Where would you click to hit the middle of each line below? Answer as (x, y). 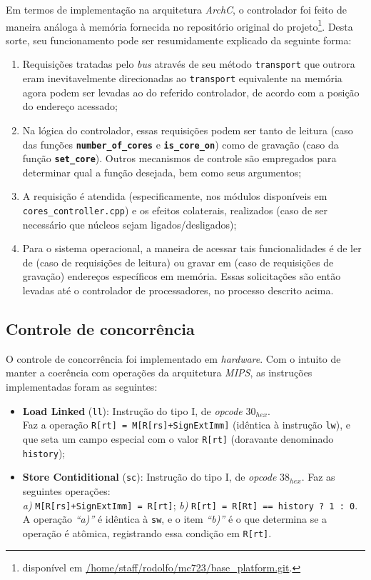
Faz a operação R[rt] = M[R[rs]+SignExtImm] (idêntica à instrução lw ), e (186, 425)
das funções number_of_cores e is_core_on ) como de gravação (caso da (181, 144)
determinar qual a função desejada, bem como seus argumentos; (162, 172)
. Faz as (318, 477)
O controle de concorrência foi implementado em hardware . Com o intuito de (173, 358)
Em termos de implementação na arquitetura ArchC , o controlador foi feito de (177, 9)
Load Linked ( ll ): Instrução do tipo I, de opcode (132, 410)
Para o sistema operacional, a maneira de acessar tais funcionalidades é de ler (192, 248)
